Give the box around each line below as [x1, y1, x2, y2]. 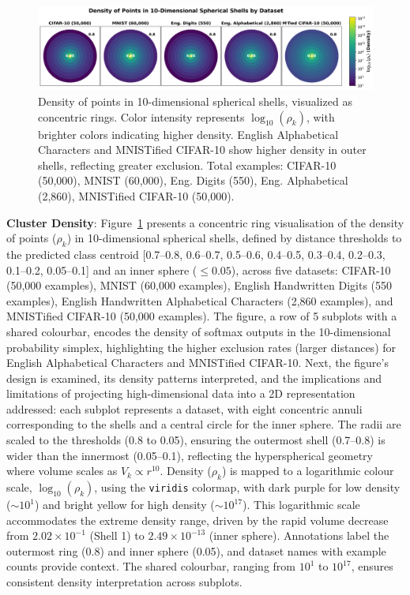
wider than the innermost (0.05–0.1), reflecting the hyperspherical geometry [6, 447, 373, 463]
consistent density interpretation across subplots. [6, 574, 243, 590]
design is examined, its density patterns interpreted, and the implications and [6, 369, 382, 386]
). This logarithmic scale [243, 496, 360, 513]
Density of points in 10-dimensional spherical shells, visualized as [38, 93, 352, 109]
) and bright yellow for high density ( [34, 496, 215, 513]
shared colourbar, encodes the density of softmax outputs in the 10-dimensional [6, 323, 391, 339]
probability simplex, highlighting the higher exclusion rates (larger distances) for [6, 339, 397, 355]
